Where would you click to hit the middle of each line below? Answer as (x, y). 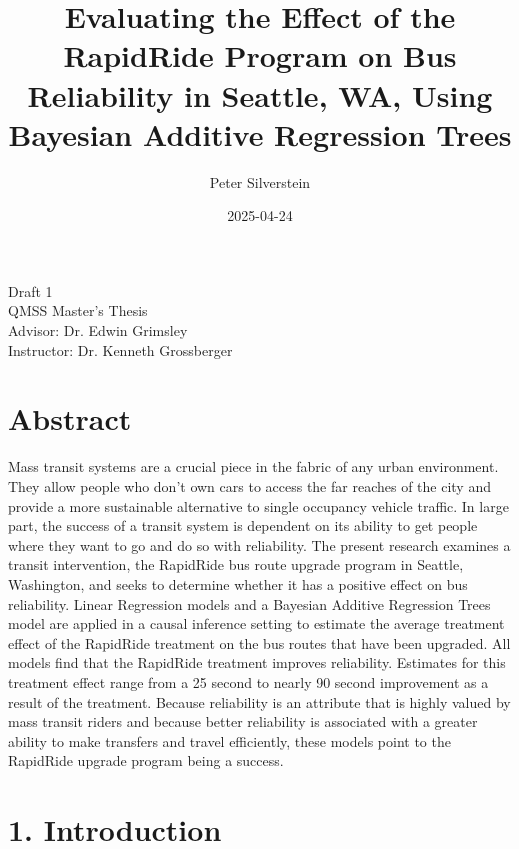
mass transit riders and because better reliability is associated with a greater (243, 721)
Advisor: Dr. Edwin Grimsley (98, 330)
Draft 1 (30, 290)
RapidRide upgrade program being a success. (146, 760)
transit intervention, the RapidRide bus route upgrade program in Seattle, (236, 564)
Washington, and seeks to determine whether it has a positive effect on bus (238, 583)
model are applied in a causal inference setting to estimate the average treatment (256, 623)
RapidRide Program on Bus (260, 55)
